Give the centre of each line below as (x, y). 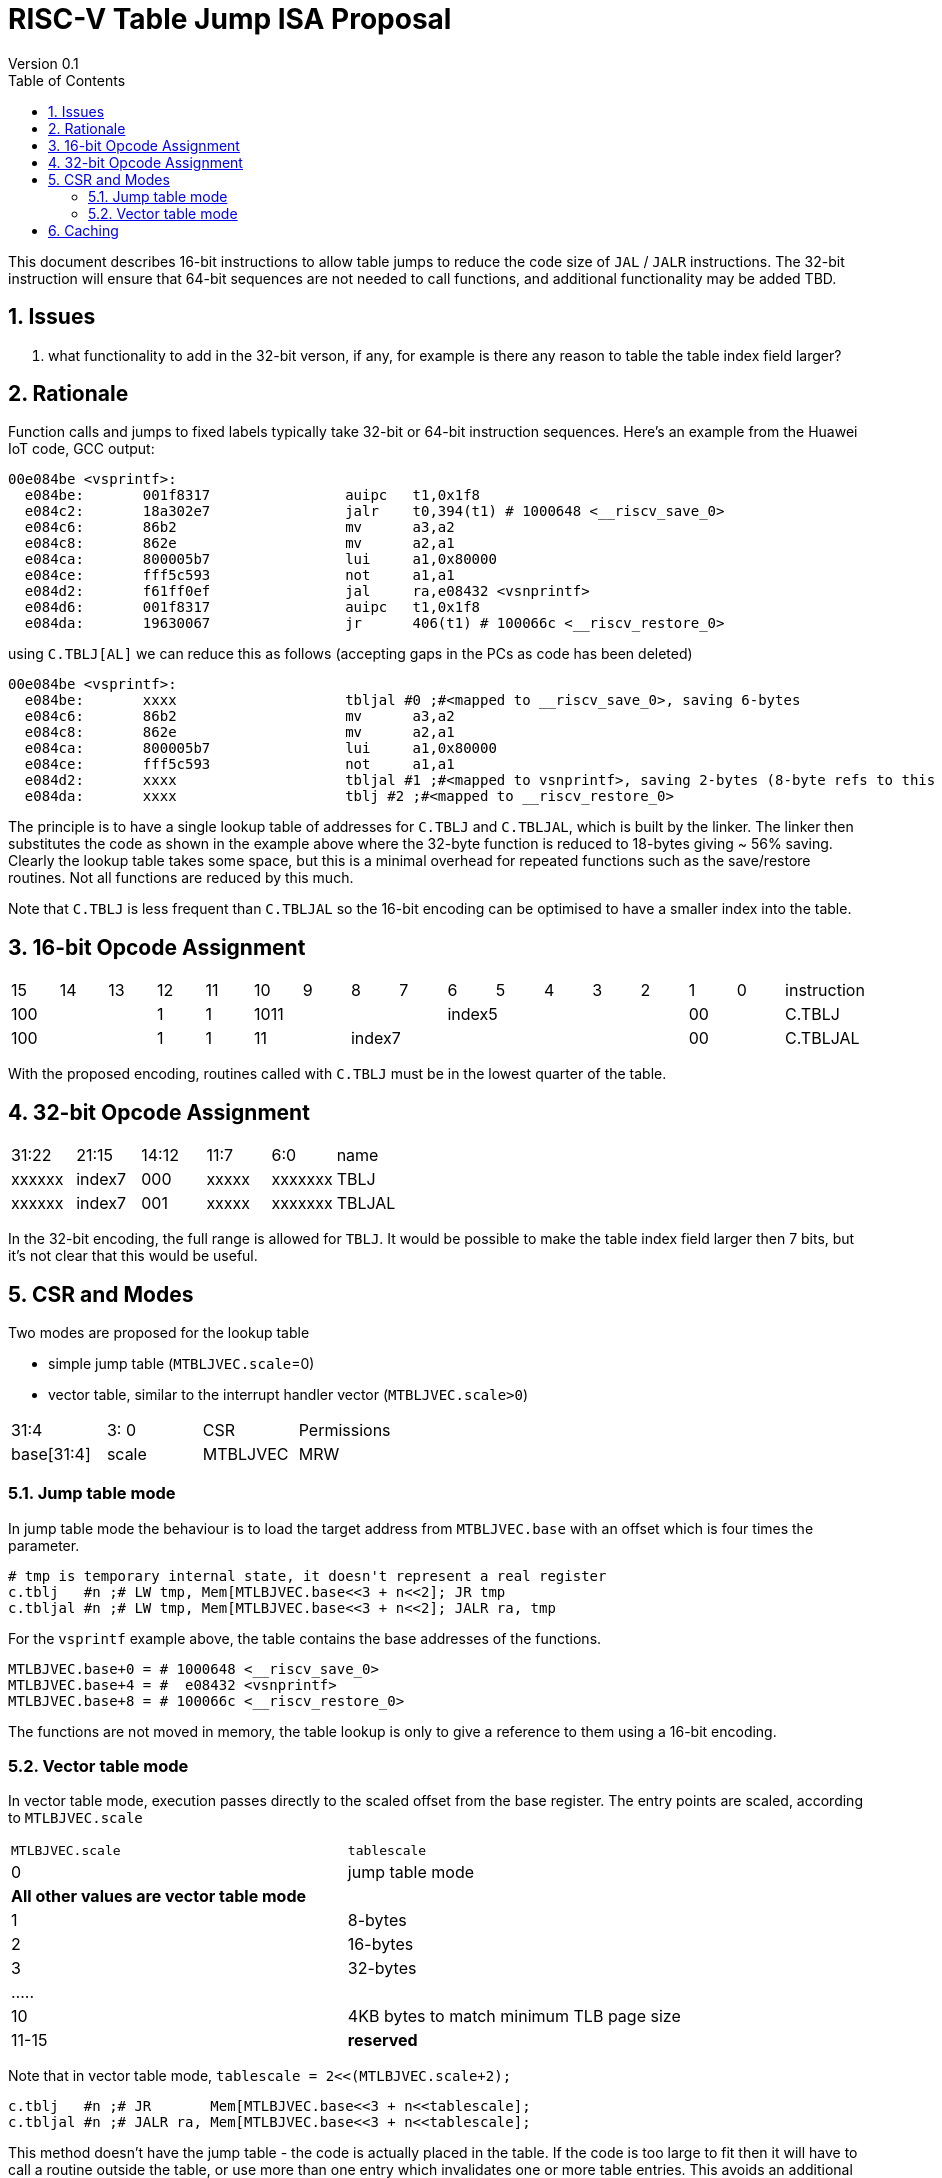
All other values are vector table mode (159, 1896)
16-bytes (380, 1944)
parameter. (44, 1545)
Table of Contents (67, 80)
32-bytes (382, 1968)
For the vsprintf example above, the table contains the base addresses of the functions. (305, 1638)
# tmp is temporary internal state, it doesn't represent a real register (307, 1575)
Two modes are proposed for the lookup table (159, 1332)
